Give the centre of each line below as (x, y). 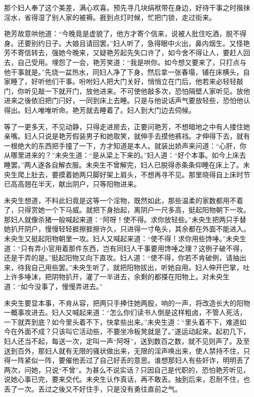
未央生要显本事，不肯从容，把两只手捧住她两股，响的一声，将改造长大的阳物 (127, 303)
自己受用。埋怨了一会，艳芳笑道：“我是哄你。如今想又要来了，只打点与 (132, 62)
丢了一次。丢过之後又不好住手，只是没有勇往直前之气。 (93, 388)
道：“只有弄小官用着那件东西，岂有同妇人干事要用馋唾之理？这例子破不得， (125, 248)
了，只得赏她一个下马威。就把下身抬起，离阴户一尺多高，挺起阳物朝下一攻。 (127, 210)
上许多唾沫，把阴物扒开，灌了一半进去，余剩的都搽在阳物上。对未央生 (117, 277)
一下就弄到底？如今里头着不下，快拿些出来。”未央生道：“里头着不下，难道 (122, 322)
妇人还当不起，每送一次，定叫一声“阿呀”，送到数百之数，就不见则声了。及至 (127, 341)
